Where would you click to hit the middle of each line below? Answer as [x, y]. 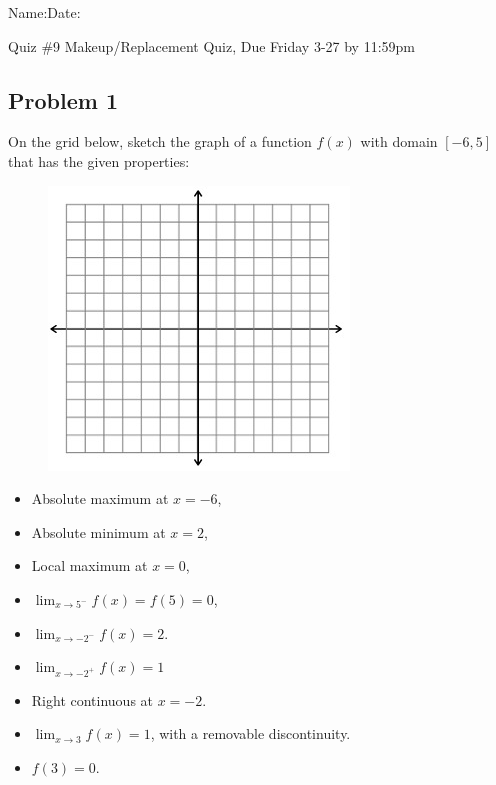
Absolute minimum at [98, 531]
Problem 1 [63, 99]
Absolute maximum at [100, 498]
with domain [399, 141]
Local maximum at [89, 565]
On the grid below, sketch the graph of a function [160, 141]
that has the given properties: [99, 160]
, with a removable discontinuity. [250, 733]
